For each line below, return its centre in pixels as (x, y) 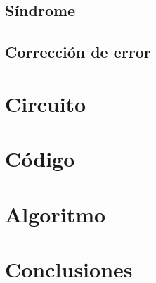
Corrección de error (78, 52)
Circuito (46, 103)
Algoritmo (56, 214)
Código (40, 159)
